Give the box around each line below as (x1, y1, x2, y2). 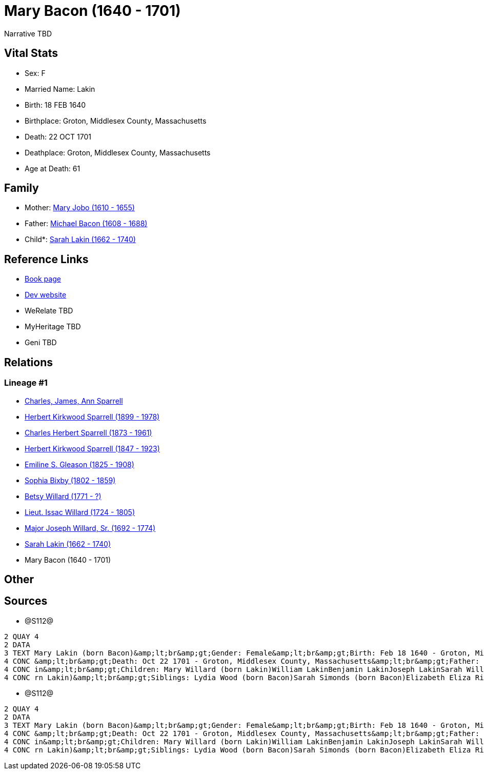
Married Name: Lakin (25, 84, 95, 93)
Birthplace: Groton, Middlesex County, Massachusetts (25, 116, 207, 125)
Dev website (25, 290, 67, 300)
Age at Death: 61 (25, 164, 80, 173)
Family (4, 182, 39, 195)
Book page (25, 274, 61, 284)
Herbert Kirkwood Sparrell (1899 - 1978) (25, 412, 160, 421)
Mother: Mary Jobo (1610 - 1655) (25, 203, 135, 212)
